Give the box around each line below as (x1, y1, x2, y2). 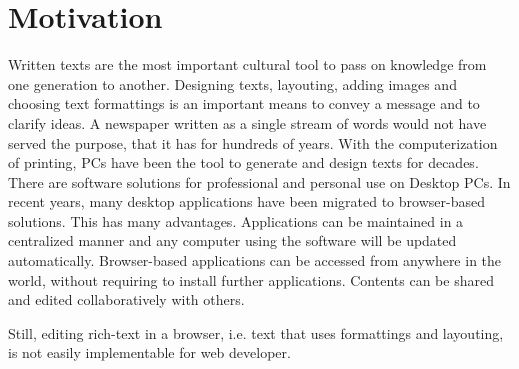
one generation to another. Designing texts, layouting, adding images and (8, 73, 457, 94)
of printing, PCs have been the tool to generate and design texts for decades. (8, 152, 479, 173)
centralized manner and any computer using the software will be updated (8, 230, 457, 251)
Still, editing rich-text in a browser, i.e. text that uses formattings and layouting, (8, 322, 504, 343)
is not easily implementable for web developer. (8, 342, 291, 363)
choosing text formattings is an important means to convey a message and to (8, 93, 480, 114)
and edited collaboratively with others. (8, 289, 245, 310)
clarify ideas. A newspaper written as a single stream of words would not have (8, 112, 487, 133)
